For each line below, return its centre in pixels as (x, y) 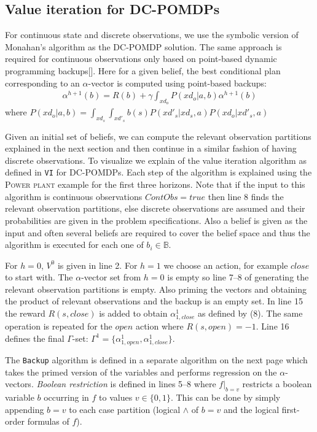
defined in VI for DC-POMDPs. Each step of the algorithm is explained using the (158, 172)
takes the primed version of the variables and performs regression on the (141, 372)
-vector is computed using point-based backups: (177, 83)
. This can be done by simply (225, 397)
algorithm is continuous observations (74, 196)
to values (116, 397)
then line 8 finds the (246, 196)
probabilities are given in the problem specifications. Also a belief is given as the (156, 220)
